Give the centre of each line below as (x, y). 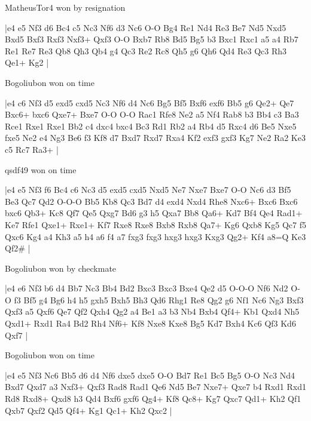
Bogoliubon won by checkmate (61, 268)
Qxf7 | (16, 335)
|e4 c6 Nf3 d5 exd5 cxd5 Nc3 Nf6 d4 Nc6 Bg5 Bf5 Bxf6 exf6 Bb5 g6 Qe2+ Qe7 (150, 102)
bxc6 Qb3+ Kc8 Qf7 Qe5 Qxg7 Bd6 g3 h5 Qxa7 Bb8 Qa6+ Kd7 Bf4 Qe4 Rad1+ (154, 213)
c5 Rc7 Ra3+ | (32, 149)
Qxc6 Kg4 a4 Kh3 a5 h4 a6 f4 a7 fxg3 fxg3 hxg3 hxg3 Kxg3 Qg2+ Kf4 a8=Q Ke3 (155, 236)
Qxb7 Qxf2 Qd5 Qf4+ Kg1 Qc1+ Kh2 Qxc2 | (89, 410)
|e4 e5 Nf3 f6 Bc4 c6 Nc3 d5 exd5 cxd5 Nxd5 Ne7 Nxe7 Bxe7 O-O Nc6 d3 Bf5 (148, 190)
